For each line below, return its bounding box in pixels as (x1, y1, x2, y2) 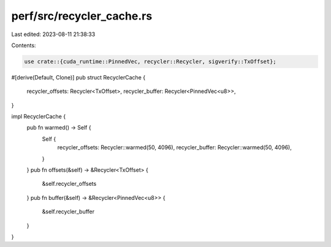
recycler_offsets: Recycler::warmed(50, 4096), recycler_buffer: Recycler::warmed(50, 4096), (57, 144, 292, 151)
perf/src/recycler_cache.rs (11, 9, 153, 23)
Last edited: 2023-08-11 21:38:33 (11, 31, 96, 38)
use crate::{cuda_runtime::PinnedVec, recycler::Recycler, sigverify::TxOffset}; (24, 58, 277, 65)
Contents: (11, 42, 36, 49)
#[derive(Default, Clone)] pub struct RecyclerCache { (11, 73, 146, 81)
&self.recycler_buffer (42, 208, 95, 215)
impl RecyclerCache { (11, 113, 66, 120)
